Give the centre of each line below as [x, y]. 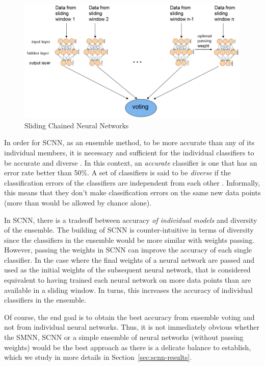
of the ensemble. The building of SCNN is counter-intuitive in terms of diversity [129, 230]
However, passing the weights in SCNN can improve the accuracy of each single [128, 250]
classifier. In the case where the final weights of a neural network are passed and [129, 259]
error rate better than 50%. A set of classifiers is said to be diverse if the [117, 173]
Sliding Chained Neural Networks [77, 125]
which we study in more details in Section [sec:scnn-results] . [98, 357]
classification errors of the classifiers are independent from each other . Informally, [132, 182]
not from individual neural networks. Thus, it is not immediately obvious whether [132, 327]
